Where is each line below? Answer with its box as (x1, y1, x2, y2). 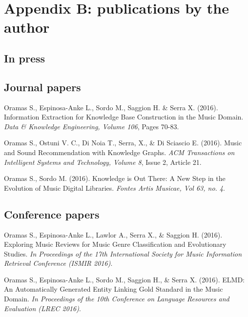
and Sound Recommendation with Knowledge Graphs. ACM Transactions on (4, 147, 235, 157)
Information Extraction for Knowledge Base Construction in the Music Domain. (4, 112, 244, 122)
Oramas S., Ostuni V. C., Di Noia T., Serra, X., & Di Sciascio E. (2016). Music (4, 138, 242, 148)
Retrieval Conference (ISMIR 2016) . (4, 258, 113, 268)
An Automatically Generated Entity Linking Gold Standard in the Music (4, 284, 223, 294)
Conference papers (4, 206, 100, 221)
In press (4, 50, 45, 65)
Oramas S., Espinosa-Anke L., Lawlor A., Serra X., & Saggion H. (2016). (4, 229, 223, 239)
